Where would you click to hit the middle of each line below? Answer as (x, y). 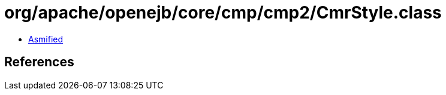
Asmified (46, 39)
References (39, 62)
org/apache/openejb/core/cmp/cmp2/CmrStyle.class (223, 13)
